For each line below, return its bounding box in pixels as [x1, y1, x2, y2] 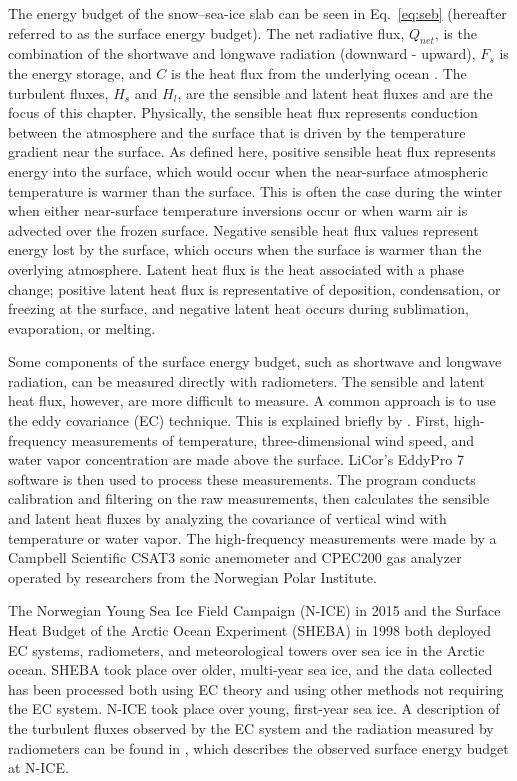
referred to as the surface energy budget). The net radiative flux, [8, 22, 405, 43]
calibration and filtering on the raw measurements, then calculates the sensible [8, 488, 490, 509]
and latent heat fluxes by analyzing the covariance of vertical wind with [8, 508, 447, 529]
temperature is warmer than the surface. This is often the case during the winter [8, 180, 503, 201]
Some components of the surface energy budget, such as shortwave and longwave [8, 351, 502, 372]
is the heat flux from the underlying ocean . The [171, 62, 467, 83]
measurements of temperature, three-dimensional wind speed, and [71, 429, 475, 450]
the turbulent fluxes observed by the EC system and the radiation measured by [8, 717, 494, 738]
